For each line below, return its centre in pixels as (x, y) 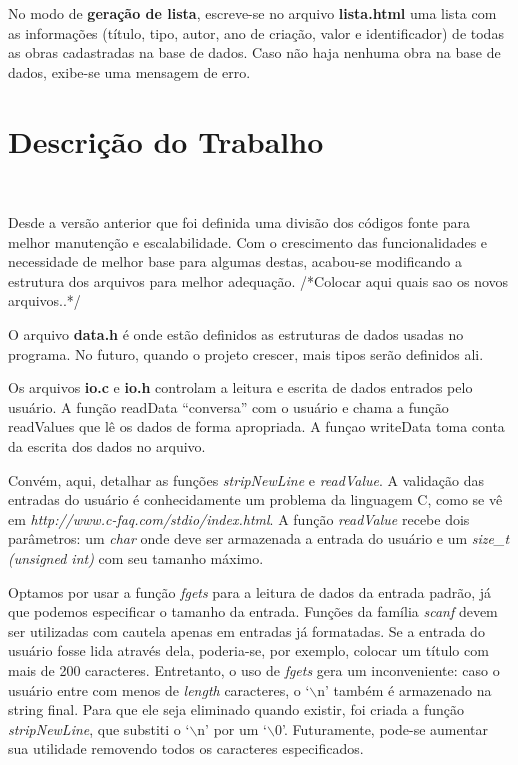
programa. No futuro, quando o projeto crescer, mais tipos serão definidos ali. (246, 353)
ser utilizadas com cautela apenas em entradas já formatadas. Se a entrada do (246, 630)
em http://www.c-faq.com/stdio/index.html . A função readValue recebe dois (239, 518)
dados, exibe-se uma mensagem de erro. (129, 71)
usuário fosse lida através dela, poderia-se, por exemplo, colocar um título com (248, 650)
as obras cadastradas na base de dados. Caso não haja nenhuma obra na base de (254, 52)
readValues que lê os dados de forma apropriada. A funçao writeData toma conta (256, 426)
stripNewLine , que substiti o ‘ (99, 728)
